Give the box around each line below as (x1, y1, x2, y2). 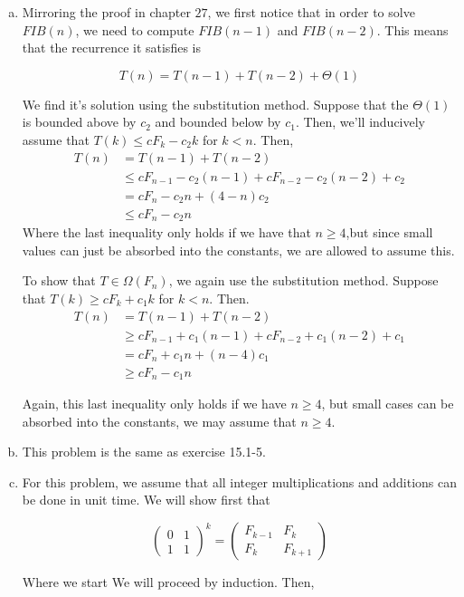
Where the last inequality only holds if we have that (22, 223, 311, 242)
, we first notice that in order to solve (207, 3, 415, 21)
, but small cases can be (321, 394, 454, 413)
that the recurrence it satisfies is (22, 38, 201, 57)
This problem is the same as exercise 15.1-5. (22, 442, 266, 461)
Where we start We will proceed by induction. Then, (22, 573, 315, 592)
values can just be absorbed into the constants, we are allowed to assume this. (22, 240, 455, 259)
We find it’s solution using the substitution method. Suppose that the (22, 94, 409, 113)
